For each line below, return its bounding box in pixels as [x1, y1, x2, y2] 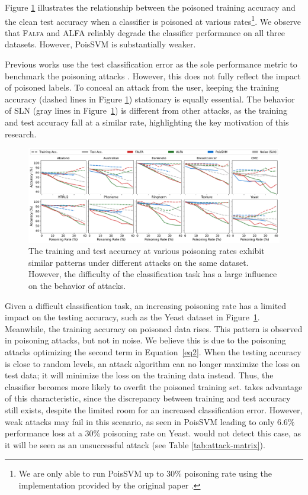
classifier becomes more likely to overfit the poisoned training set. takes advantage [5, 380, 303, 393]
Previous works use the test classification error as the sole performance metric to [5, 58, 297, 70]
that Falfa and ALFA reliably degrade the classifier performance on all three [5, 26, 285, 38]
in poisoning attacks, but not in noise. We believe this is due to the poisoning [5, 334, 286, 346]
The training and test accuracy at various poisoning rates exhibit [28, 245, 265, 257]
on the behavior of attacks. [28, 279, 126, 291]
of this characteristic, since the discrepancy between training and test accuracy [5, 392, 291, 404]
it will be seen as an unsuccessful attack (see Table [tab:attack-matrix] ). [5, 438, 265, 451]
